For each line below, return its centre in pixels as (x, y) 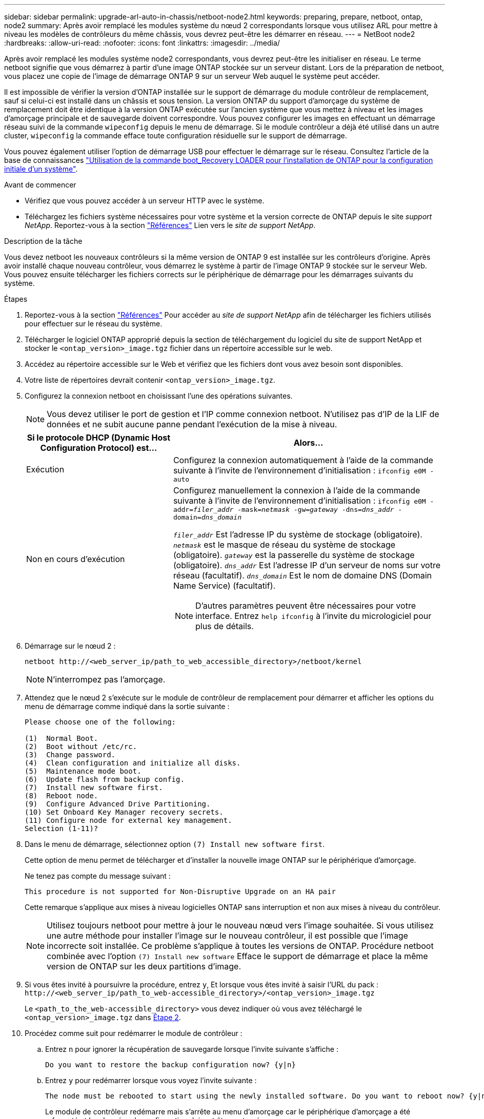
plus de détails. (224, 626)
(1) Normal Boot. (62, 738)
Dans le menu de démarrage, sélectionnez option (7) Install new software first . (175, 844)
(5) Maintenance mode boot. (83, 771)
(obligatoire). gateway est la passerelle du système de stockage (294, 555)
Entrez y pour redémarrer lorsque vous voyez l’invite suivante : (151, 1080)
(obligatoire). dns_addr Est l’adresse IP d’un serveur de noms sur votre (307, 565)
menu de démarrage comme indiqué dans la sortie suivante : (127, 706)
